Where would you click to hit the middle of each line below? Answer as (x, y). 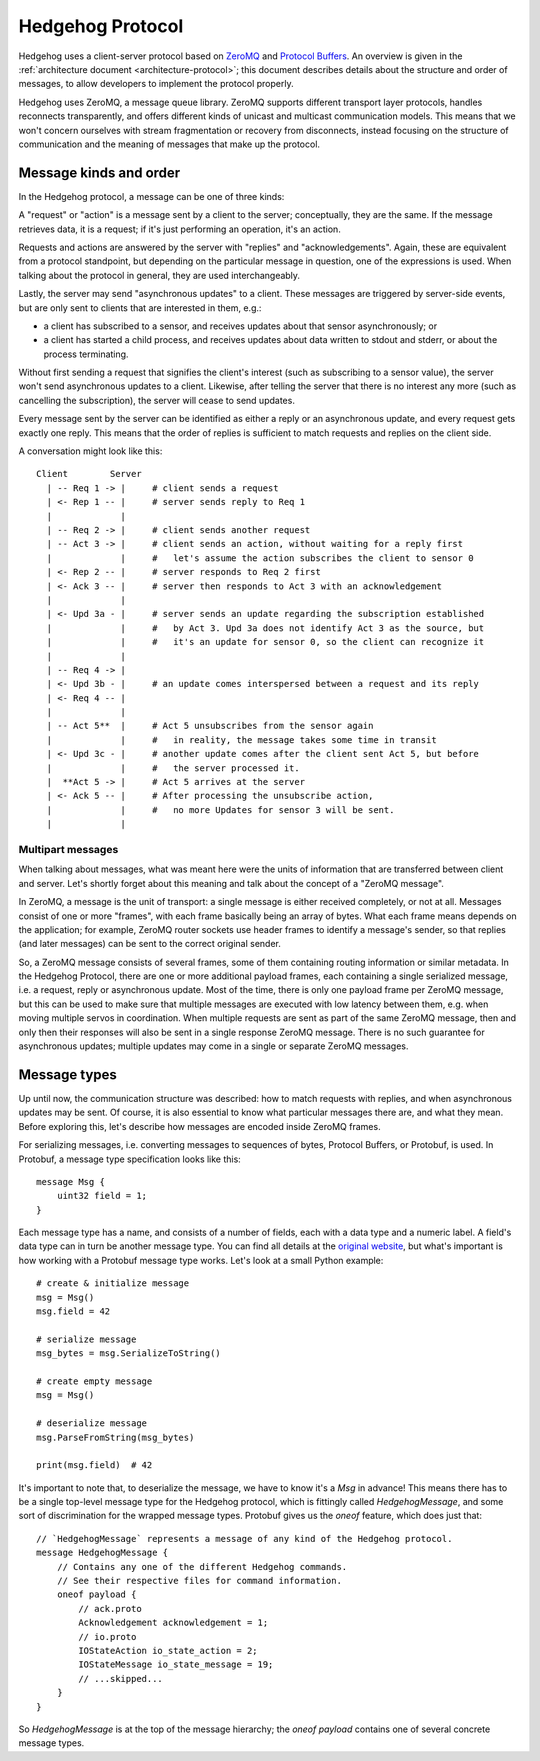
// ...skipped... (121, 1678)
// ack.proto (110, 1608)
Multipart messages (68, 849)
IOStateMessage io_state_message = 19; (176, 1664)
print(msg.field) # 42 (94, 1465)
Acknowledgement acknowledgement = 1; (173, 1623)
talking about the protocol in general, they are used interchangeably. (159, 275)
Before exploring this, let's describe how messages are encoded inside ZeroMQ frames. (199, 1126)
